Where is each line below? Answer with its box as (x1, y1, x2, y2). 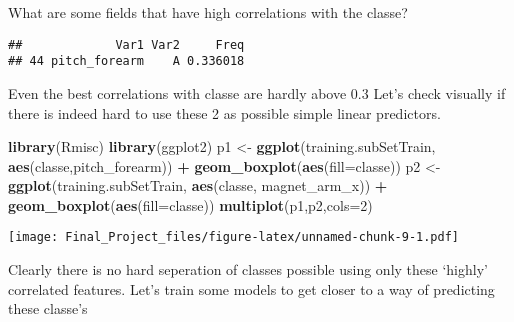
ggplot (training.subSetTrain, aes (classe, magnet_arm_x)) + (8, 175, 388, 196)
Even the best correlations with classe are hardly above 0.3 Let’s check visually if (8, 82, 506, 103)
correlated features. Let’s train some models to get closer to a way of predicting (8, 278, 495, 299)
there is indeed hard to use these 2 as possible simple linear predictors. (8, 102, 441, 123)
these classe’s (8, 298, 88, 319)
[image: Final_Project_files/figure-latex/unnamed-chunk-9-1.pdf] (8, 230, 460, 245)
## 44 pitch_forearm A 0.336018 (8, 54, 245, 69)
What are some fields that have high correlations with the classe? (8, 2, 408, 22)
